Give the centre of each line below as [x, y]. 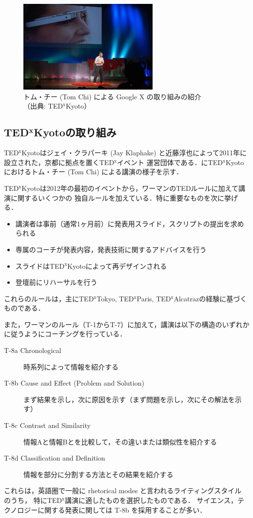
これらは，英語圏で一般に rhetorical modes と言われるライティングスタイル [123, 490]
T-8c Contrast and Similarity [47, 425]
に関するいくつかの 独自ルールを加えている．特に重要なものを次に [117, 197]
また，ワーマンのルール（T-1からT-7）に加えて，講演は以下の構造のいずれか [127, 324]
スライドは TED [40, 266]
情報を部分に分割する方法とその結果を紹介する [98, 474]
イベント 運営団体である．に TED [170, 162]
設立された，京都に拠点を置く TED [59, 162]
